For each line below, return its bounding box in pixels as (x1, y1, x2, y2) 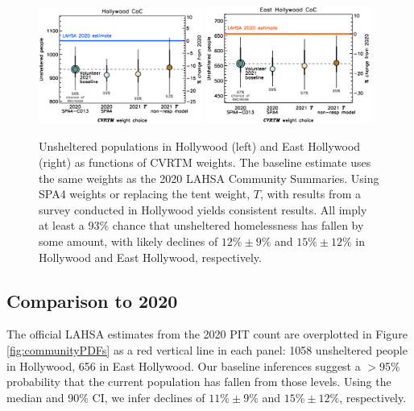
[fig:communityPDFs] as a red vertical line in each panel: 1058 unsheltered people (6, 342, 408, 359)
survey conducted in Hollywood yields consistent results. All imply (39, 201, 367, 218)
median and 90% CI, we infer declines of (6, 388, 205, 405)
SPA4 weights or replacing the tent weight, (39, 185, 250, 202)
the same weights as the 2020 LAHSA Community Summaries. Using (39, 169, 379, 186)
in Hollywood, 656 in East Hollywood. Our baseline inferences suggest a (6, 357, 361, 374)
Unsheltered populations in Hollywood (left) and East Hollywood (39, 138, 361, 155)
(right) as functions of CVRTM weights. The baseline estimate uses (39, 154, 371, 171)
